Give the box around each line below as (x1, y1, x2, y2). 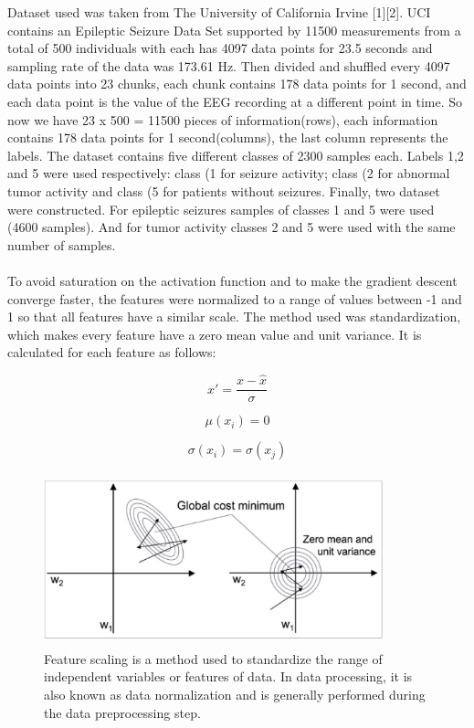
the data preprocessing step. (44, 702, 201, 722)
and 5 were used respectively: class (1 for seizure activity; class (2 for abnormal (7, 164, 450, 183)
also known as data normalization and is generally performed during (44, 684, 426, 703)
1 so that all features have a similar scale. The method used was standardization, (7, 307, 461, 326)
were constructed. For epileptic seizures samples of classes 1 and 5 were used (7, 199, 435, 218)
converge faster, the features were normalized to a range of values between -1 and (7, 289, 462, 308)
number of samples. (7, 235, 116, 254)
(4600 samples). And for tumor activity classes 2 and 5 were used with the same (7, 217, 456, 237)
